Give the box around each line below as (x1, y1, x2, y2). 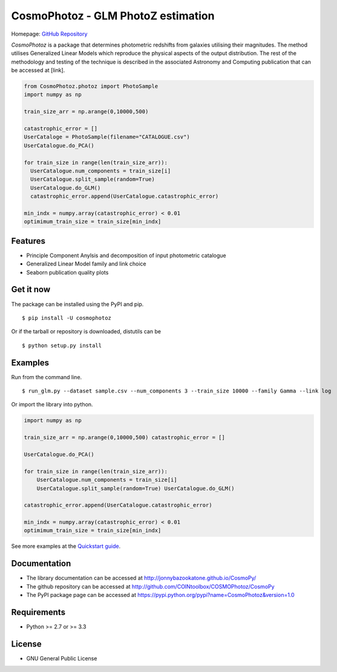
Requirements (11, 607, 66, 617)
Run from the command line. (11, 373, 82, 380)
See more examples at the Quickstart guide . (11, 543, 121, 550)
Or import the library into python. (11, 401, 93, 408)
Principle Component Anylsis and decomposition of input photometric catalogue (26, 252, 226, 259)
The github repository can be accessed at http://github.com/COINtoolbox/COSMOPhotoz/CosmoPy (26, 582, 275, 590)
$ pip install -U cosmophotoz (22, 315, 112, 321)
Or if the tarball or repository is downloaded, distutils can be (11, 328, 162, 335)
